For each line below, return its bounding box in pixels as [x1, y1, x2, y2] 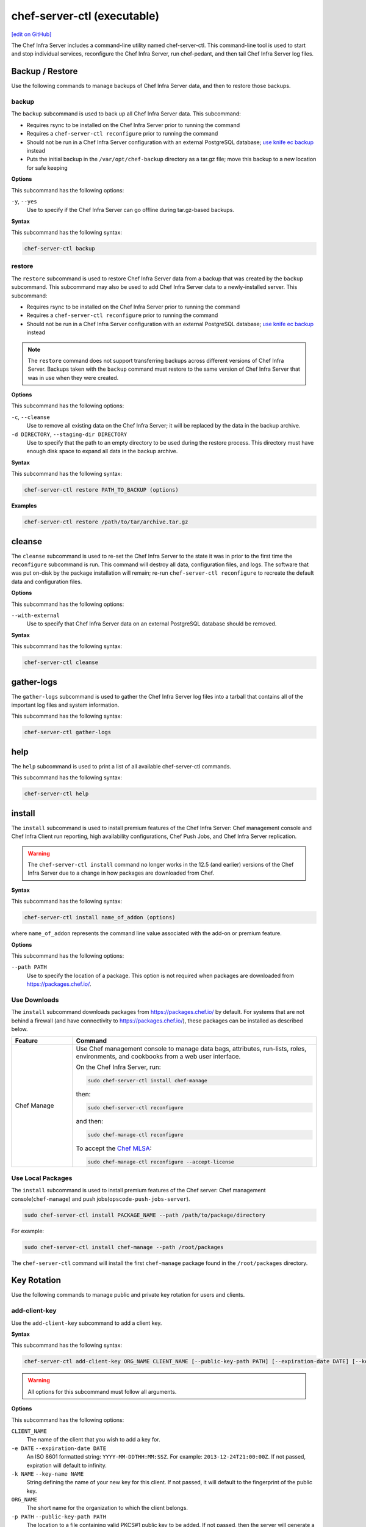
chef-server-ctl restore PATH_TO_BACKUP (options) [24, 486, 179, 494]
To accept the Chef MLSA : [76, 1144, 152, 1153]
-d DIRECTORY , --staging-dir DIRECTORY [11, 431, 127, 438]
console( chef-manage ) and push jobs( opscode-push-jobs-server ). [11, 1195, 190, 1203]
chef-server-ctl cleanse [24, 659, 99, 666]
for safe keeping [26, 164, 68, 171]
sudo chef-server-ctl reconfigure [87, 1104, 184, 1111]
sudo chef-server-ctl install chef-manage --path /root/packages [24, 1244, 224, 1250]
